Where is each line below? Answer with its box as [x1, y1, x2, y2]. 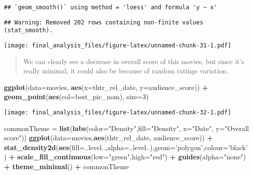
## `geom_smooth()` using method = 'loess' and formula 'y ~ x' [4, 4, 217, 11]
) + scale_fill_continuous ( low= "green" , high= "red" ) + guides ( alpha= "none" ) [4, 152, 246, 162]
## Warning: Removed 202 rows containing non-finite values [4, 19, 204, 26]
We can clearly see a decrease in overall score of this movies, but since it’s [23, 56, 244, 66]
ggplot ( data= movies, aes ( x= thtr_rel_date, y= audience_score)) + [4, 82, 209, 92]
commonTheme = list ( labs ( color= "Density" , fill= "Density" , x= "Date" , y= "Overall [4, 123, 249, 133]
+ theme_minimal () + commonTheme [4, 161, 129, 172]
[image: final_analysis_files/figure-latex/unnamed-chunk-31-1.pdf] [4, 42, 232, 49]
